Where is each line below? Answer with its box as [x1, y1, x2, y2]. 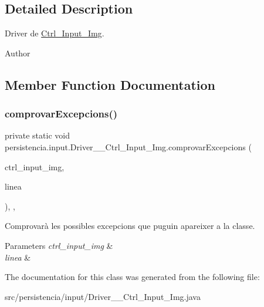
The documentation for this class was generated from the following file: [5, 271, 260, 283]
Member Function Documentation [5, 75, 216, 93]
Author [5, 46, 31, 59]
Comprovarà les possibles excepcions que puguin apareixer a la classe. [5, 220, 255, 232]
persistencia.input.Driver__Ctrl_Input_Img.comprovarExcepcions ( [5, 140, 252, 153]
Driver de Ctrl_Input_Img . [5, 27, 104, 39]
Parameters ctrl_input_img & [5, 239, 113, 251]
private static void [5, 129, 70, 141]
